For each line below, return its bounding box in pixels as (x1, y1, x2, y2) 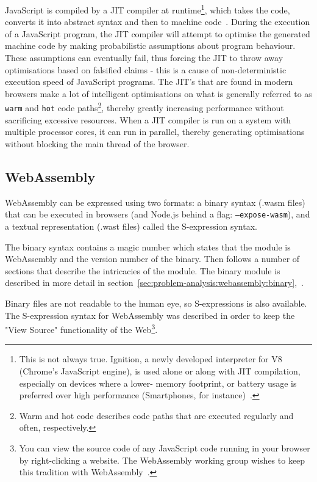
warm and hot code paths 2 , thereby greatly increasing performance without (5, 100, 284, 114)
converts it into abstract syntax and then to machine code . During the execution (5, 15, 310, 28)
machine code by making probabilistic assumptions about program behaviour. (5, 39, 296, 52)
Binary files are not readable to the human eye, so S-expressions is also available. (5, 296, 307, 309)
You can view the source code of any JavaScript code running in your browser (19, 441, 310, 454)
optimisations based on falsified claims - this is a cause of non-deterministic (5, 63, 287, 76)
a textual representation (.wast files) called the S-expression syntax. (5, 219, 257, 232)
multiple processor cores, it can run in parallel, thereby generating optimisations (5, 125, 305, 138)
